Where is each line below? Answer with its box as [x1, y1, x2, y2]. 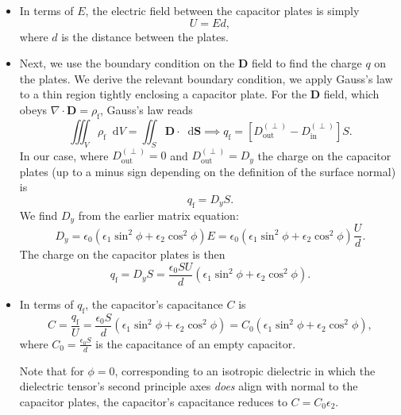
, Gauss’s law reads [100, 101, 193, 117]
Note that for [19, 362, 84, 378]
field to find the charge [251, 55, 362, 71]
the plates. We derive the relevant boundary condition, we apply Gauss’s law [19, 70, 393, 86]
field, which [323, 86, 380, 102]
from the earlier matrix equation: [78, 206, 239, 223]
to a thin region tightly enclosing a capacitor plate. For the [19, 86, 307, 102]
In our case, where [19, 147, 109, 163]
